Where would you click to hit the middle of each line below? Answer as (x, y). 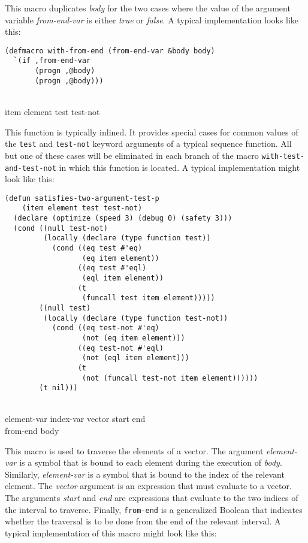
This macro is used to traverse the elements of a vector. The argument (134, 450)
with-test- (283, 156)
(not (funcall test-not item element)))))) (170, 378)
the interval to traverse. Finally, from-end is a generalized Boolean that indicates (154, 509)
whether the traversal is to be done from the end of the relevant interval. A (143, 521)
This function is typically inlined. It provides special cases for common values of (152, 132)
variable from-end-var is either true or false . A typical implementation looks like (152, 19)
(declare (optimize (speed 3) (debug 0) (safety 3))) (123, 218)
